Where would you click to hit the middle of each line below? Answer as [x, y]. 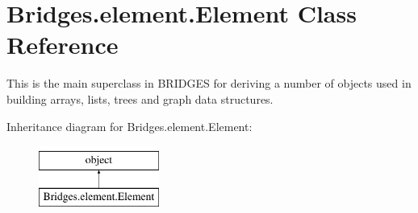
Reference [63, 45]
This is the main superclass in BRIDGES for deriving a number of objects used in [209, 83]
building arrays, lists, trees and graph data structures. [140, 98]
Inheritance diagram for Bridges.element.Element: [130, 126]
